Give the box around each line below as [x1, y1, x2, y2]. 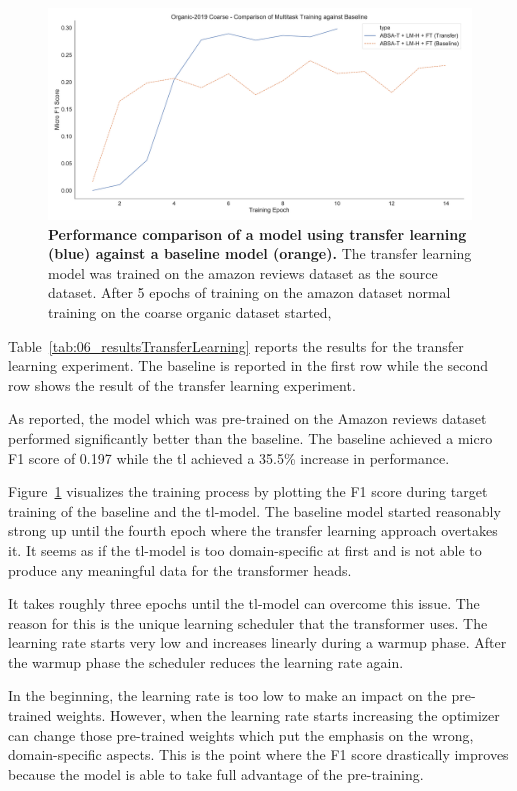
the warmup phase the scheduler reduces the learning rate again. [8, 651, 404, 672]
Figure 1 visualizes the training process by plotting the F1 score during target [8, 481, 488, 502]
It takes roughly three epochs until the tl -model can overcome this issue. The [8, 593, 480, 614]
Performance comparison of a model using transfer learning [48, 223, 467, 244]
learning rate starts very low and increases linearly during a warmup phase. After [8, 632, 507, 653]
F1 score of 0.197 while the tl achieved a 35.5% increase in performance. [8, 447, 450, 468]
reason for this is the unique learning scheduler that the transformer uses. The [8, 612, 488, 633]
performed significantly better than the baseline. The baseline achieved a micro [8, 427, 493, 448]
